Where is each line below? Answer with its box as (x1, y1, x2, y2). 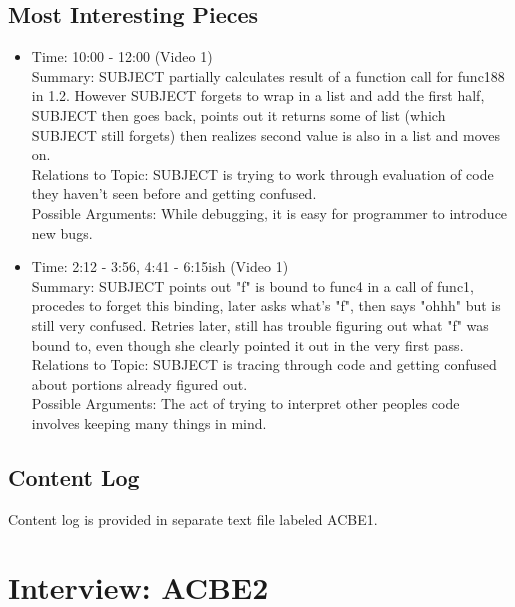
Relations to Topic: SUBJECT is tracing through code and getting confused (31, 354, 497, 375)
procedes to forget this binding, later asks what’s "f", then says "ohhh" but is (31, 295, 501, 316)
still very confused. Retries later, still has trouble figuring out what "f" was (31, 314, 489, 335)
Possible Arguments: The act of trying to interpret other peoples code (31, 393, 460, 414)
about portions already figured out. (31, 373, 248, 394)
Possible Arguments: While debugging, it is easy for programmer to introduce (31, 202, 508, 223)
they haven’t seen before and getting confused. (31, 183, 317, 204)
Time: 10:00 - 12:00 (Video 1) (31, 46, 213, 67)
